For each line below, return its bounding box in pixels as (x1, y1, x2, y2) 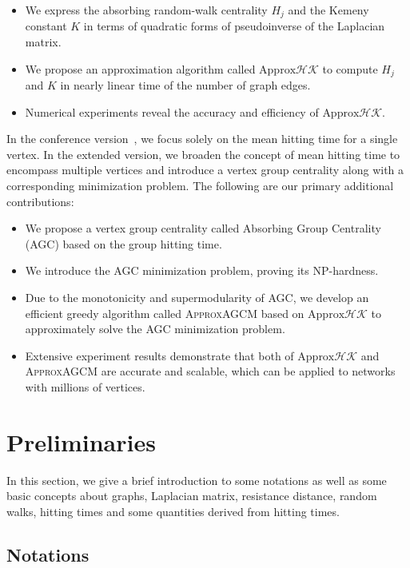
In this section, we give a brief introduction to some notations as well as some (6, 471, 387, 488)
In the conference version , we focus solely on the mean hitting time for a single (6, 130, 398, 147)
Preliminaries (6, 425, 156, 458)
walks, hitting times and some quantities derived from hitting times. (6, 502, 340, 519)
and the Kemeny (288, 2, 369, 18)
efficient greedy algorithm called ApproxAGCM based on (25, 304, 305, 321)
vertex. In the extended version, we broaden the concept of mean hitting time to (6, 145, 400, 162)
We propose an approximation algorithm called (25, 60, 256, 77)
